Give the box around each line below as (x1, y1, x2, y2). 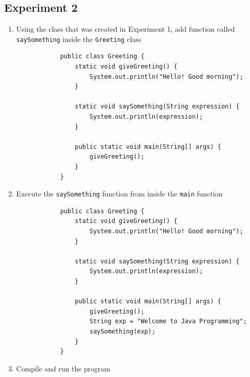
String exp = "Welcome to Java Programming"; (89, 318, 247, 325)
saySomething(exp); (89, 327, 155, 335)
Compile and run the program (16, 363, 110, 373)
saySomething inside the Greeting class (16, 33, 142, 44)
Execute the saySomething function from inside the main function (16, 188, 223, 199)
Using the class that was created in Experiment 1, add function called (16, 24, 235, 34)
